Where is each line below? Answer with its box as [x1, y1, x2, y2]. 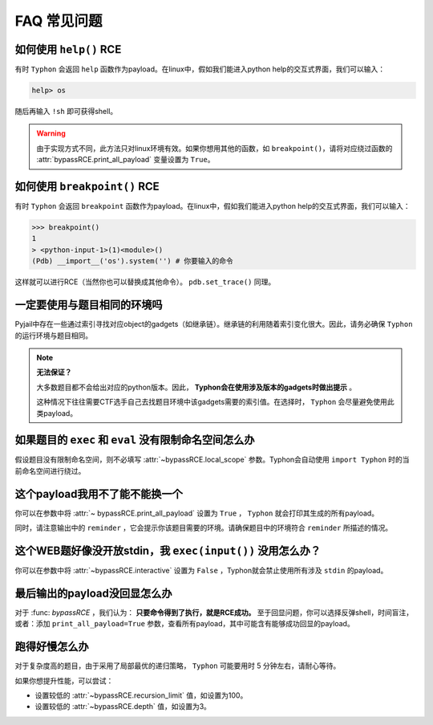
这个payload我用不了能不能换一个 [14, 487, 184, 501]
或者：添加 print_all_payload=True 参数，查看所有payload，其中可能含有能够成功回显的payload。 [14, 619, 354, 629]
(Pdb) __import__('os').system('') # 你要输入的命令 [31, 257, 234, 266]
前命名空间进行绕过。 [14, 466, 86, 475]
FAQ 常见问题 [14, 12, 103, 30]
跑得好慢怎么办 [14, 640, 89, 654]
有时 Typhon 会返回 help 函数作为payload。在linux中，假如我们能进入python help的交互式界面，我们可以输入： [14, 64, 385, 74]
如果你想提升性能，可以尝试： [14, 675, 114, 686]
